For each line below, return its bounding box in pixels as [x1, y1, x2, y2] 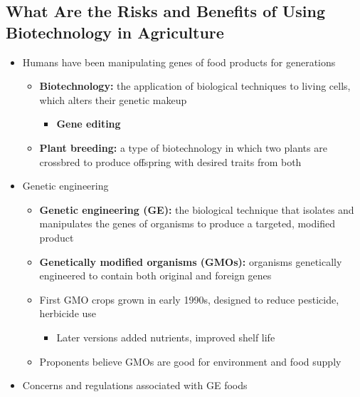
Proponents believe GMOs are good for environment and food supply [39, 354, 342, 368]
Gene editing [56, 116, 121, 131]
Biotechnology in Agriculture [6, 21, 224, 43]
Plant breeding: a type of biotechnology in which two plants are [39, 140, 327, 155]
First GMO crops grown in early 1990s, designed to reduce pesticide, [39, 292, 339, 306]
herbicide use [39, 306, 97, 321]
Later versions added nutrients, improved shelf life [56, 329, 275, 344]
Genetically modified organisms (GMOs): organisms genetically [39, 254, 342, 269]
